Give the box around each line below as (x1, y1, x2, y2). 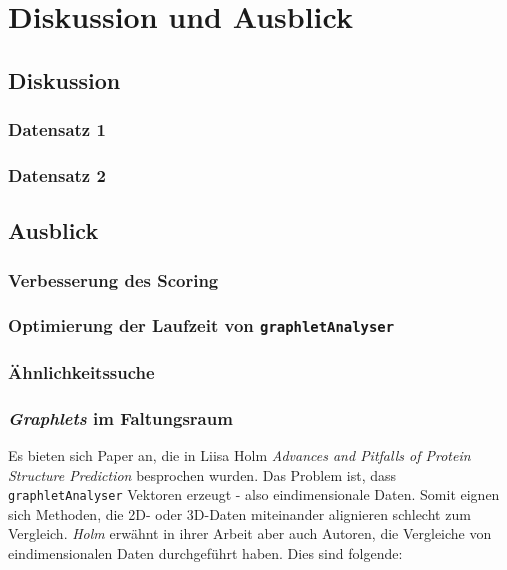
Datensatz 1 (8, 117, 106, 142)
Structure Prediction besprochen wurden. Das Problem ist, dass (8, 464, 397, 485)
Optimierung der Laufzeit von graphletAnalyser (8, 313, 395, 338)
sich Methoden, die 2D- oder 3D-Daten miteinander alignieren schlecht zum (8, 503, 471, 524)
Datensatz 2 (8, 162, 106, 187)
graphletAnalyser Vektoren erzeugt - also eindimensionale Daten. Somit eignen (8, 484, 500, 505)
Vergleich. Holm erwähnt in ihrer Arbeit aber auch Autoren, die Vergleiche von (8, 523, 492, 544)
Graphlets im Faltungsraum (8, 405, 233, 430)
